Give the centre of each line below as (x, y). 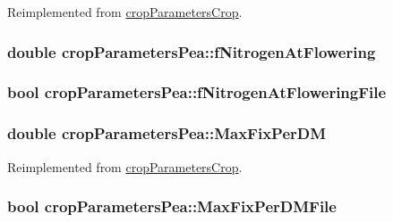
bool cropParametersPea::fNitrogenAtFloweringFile (197, 92)
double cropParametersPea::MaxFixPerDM (167, 133)
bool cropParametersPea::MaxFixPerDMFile (172, 206)
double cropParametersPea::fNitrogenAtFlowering (192, 51)
